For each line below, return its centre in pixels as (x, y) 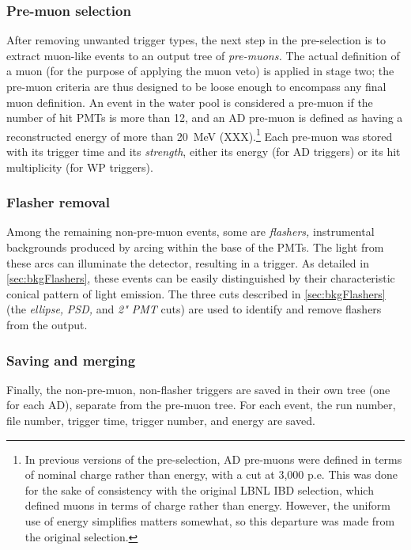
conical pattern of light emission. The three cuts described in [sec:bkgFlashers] (196, 293)
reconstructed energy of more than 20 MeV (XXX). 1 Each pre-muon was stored (200, 135)
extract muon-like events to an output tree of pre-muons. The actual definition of (203, 55)
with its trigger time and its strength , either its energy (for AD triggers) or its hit (204, 152)
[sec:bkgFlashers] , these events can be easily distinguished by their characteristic (201, 278)
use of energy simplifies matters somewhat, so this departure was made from (210, 520)
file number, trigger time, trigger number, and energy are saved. (161, 420)
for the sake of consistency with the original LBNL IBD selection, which (199, 489)
